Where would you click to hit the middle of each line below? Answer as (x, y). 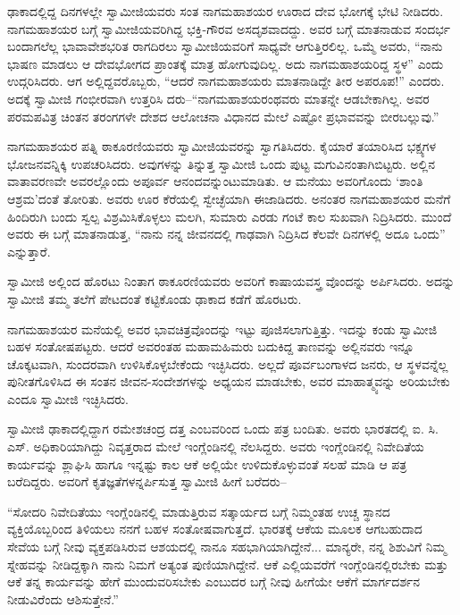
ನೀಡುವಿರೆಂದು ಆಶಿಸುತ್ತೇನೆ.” (63, 598)
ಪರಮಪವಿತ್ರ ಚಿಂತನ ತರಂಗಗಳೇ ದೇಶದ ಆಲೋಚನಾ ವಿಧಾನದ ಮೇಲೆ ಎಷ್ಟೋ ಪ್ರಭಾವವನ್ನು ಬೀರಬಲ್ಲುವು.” (223, 116)
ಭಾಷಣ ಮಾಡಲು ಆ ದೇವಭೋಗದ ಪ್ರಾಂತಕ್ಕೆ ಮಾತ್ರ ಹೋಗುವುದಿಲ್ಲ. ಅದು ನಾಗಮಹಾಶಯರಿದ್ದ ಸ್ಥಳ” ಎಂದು (226, 63)
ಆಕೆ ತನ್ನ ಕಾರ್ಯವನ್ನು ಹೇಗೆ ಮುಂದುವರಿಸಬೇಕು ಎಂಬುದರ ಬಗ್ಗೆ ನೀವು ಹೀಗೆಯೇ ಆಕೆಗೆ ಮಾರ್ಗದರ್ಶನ (214, 581)
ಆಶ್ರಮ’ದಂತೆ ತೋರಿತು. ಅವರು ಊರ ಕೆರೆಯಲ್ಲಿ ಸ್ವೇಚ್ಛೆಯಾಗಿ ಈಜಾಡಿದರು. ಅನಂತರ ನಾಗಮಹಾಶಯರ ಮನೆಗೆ (229, 198)
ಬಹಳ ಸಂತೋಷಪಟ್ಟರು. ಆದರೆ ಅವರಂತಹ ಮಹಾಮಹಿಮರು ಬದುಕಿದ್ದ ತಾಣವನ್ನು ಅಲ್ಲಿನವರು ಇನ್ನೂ (211, 346)
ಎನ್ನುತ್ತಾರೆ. (29, 251)
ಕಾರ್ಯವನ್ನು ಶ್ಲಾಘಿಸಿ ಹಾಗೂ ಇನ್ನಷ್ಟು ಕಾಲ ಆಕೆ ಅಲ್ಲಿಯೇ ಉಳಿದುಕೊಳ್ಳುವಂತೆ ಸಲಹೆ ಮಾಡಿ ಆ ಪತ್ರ (207, 463)
